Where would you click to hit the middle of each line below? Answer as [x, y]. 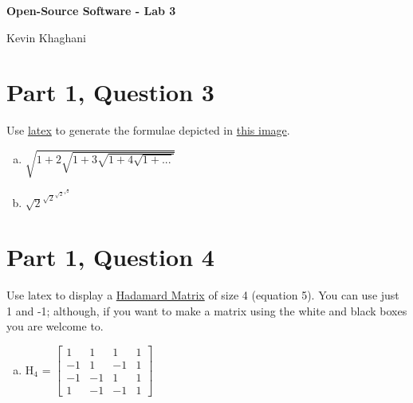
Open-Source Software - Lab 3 [91, 10]
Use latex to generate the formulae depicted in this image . [148, 130]
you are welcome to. [55, 326]
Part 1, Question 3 [110, 92]
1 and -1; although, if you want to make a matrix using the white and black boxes [207, 310]
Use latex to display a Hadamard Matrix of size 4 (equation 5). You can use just [203, 295]
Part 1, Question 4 [110, 257]
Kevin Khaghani [46, 37]
